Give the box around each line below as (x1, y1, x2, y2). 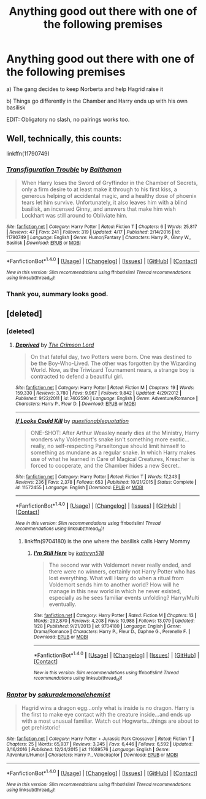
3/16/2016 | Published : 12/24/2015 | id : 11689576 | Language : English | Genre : (6, 746, 170, 752)
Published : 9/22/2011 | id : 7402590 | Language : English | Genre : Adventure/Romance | (15, 395, 198, 401)
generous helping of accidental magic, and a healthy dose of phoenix (21, 192, 197, 200)
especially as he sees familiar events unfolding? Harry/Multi (48, 594, 199, 601)
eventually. (48, 600, 77, 608)
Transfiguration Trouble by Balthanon (6, 165, 122, 173)
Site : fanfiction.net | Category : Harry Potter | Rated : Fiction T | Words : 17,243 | (15, 473, 180, 480)
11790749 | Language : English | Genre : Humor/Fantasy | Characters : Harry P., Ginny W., (6, 235, 191, 241)
